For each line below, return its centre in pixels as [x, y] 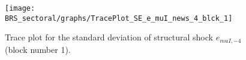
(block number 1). [38, 49]
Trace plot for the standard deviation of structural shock [109, 37]
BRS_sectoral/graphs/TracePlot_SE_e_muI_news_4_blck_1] [119, 18]
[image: [20, 8]
